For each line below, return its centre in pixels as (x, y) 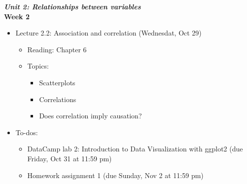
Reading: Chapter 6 (57, 49)
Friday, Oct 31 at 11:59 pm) (70, 158)
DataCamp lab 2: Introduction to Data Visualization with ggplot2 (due (135, 149)
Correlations (58, 99)
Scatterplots (57, 82)
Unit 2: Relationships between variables (72, 6)
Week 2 (17, 16)
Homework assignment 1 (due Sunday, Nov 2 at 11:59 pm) (115, 175)
